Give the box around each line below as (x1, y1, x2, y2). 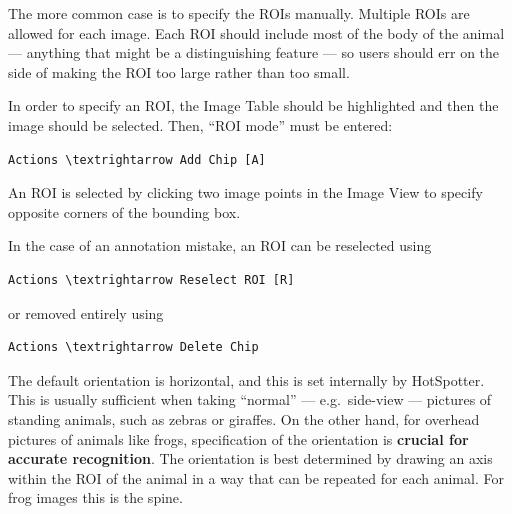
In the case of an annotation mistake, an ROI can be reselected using (8, 235, 432, 256)
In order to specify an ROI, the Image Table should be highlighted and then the (8, 95, 499, 116)
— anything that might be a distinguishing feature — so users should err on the (8, 42, 500, 63)
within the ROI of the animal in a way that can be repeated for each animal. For (8, 467, 504, 488)
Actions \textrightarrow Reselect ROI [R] (8, 272, 295, 287)
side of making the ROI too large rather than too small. (8, 61, 350, 82)
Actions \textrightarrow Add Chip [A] (8, 152, 266, 167)
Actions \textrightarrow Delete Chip (8, 340, 259, 355)
